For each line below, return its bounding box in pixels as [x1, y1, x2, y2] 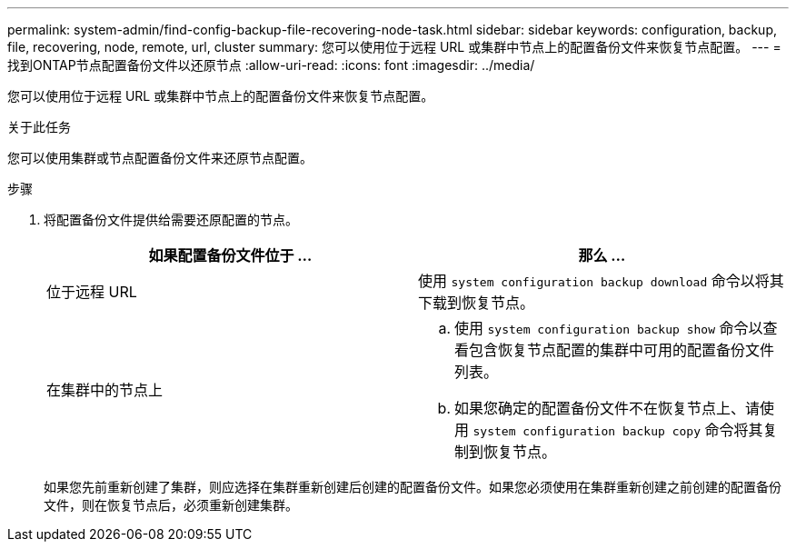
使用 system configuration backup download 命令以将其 [418, 272, 784, 290]
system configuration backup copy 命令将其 [473, 421, 763, 439]
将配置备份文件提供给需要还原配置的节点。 [44, 212, 298, 227]
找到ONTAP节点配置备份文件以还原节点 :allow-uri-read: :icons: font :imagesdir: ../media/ [7, 57, 535, 73]
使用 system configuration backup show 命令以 [454, 319, 763, 337]
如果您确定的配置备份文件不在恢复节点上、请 [454, 399, 761, 417]
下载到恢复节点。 [418, 294, 535, 312]
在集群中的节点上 [46, 381, 164, 399]
